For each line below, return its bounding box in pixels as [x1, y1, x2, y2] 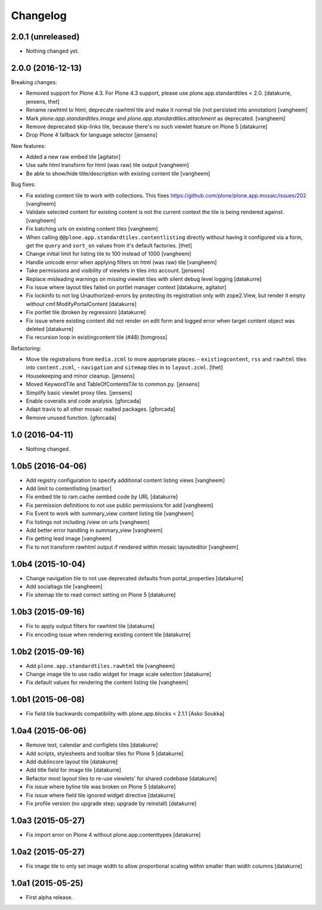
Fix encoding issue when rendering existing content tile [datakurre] [26, 631, 191, 638]
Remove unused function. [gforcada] [26, 414, 116, 421]
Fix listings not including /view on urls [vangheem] [26, 518, 150, 525]
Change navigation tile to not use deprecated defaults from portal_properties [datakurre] [26, 574, 244, 581]
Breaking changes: [11, 78, 57, 86]
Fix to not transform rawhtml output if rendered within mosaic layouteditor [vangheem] [26, 543, 239, 550]
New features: [11, 142, 46, 149]
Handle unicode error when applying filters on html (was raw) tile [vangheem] [26, 258, 217, 265]
